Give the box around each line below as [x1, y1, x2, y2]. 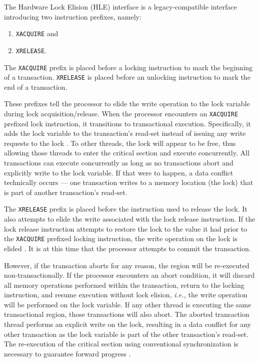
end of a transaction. [4, 81, 67, 92]
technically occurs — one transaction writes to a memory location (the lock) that [4, 177, 253, 188]
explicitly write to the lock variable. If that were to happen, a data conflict [4, 167, 233, 177]
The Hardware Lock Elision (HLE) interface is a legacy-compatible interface [4, 2, 237, 12]
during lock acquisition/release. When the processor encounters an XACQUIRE [4, 108, 238, 118]
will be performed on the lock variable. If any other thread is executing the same [4, 299, 251, 309]
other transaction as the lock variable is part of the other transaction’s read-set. [4, 328, 248, 339]
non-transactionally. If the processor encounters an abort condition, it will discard [4, 270, 255, 280]
